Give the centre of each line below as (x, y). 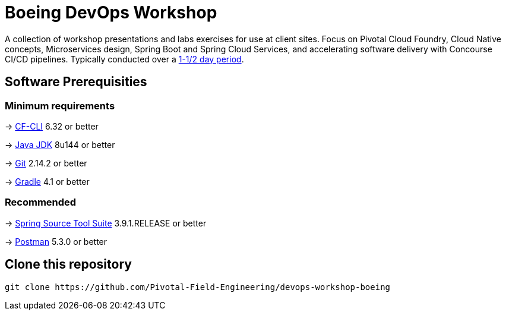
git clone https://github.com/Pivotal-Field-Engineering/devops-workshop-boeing (198, 287)
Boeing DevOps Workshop (111, 12)
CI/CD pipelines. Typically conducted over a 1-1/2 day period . (124, 59)
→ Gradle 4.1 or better (47, 181)
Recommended (41, 202)
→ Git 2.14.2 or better (46, 163)
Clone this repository (68, 264)
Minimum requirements (60, 105)
